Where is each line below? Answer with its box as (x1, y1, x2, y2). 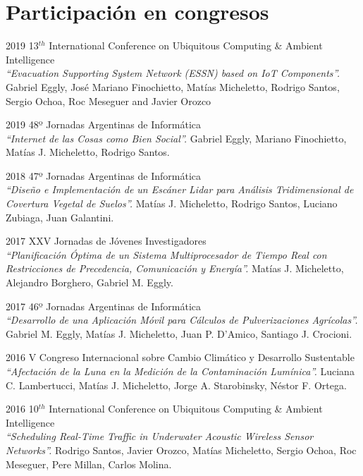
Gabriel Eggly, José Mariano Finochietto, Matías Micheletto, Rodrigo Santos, (6, 79, 340, 94)
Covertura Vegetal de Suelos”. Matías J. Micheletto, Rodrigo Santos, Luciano (6, 196, 338, 211)
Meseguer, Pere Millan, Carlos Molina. (6, 456, 172, 471)
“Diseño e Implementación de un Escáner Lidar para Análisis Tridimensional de (6, 182, 354, 197)
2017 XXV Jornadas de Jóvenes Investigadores (6, 233, 207, 248)
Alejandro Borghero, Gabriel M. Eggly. (6, 275, 173, 290)
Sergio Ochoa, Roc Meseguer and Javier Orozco (6, 93, 211, 108)
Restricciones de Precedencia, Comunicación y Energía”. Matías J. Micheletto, (6, 261, 344, 276)
